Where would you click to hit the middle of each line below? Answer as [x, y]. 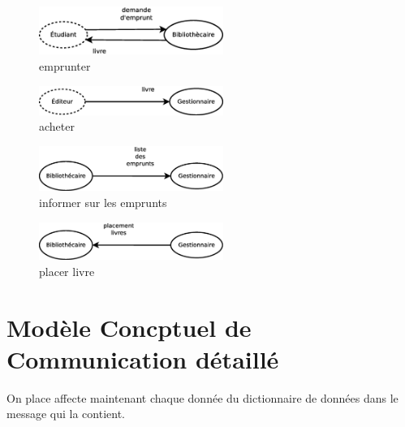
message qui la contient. [66, 414]
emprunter [65, 65]
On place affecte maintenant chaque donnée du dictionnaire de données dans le [202, 397]
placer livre [67, 271]
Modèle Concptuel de [129, 327]
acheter [57, 126]
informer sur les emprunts [103, 202]
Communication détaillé [143, 358]
